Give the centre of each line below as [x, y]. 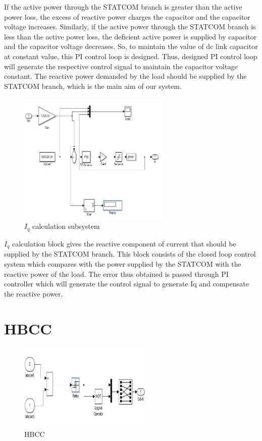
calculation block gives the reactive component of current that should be [124, 243]
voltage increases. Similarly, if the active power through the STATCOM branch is [130, 27]
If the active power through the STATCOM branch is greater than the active [123, 7]
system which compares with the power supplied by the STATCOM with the [123, 263]
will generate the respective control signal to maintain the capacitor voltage [121, 66]
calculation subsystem [66, 226]
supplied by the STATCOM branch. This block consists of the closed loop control [130, 254]
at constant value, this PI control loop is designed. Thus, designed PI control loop [131, 56]
